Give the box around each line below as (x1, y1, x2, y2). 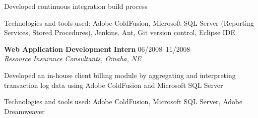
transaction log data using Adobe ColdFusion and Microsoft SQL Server (4, 79, 223, 90)
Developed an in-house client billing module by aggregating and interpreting (4, 70, 236, 80)
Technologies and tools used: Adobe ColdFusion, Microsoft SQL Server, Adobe (4, 96, 243, 107)
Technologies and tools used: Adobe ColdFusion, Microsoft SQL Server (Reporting (4, 17, 254, 28)
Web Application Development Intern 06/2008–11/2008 (4, 43, 191, 54)
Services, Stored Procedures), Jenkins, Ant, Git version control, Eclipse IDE (4, 27, 236, 38)
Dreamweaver (4, 106, 45, 116)
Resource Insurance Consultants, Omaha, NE (4, 53, 141, 64)
